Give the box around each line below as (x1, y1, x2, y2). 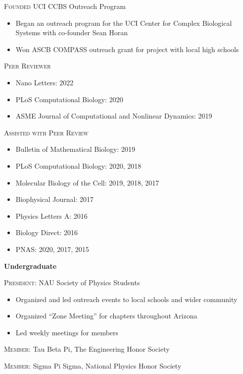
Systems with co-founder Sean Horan (15, 27, 128, 38)
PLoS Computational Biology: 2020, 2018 (15, 160, 142, 171)
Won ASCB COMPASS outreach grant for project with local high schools (15, 44, 239, 54)
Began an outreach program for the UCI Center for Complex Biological (15, 17, 232, 28)
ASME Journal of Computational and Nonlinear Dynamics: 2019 (15, 111, 212, 121)
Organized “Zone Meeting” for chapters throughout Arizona (15, 311, 197, 321)
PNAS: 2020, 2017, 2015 (15, 244, 89, 254)
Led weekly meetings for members (15, 327, 119, 337)
